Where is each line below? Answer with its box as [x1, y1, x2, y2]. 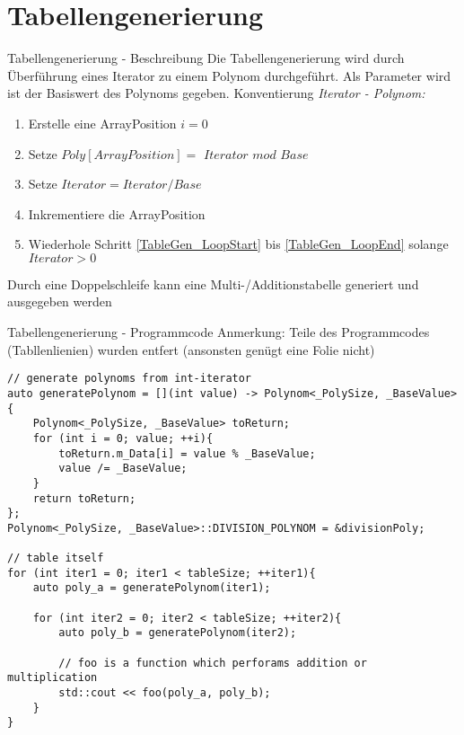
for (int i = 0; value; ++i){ [32, 431, 214, 445]
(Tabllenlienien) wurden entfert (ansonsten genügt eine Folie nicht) [7, 340, 375, 359]
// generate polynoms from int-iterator [7, 372, 252, 385]
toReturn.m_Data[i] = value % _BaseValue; [58, 447, 316, 460]
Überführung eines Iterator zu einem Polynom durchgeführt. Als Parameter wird [7, 66, 451, 84]
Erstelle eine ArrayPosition [28, 113, 177, 132]
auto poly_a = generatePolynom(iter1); [32, 581, 271, 595]
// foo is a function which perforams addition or [58, 656, 367, 669]
